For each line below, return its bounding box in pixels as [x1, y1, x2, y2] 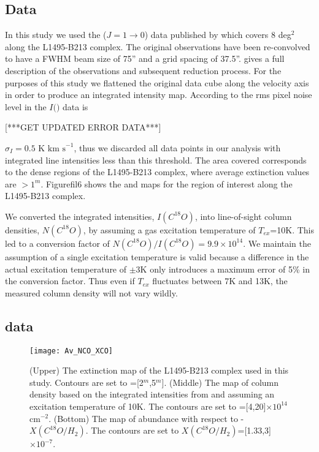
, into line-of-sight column [194, 209, 292, 222]
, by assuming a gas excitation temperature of [83, 223, 256, 236]
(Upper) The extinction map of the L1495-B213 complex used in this [29, 364, 289, 377]
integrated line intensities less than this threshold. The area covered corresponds [5, 153, 307, 166]
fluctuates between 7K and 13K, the [152, 274, 288, 287]
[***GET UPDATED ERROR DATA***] [5, 121, 161, 134]
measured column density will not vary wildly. [5, 286, 178, 299]
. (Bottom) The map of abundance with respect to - [48, 412, 244, 424]
